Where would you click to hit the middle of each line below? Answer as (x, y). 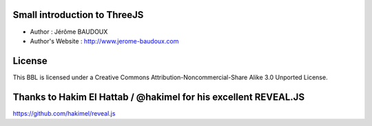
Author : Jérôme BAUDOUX (69, 32)
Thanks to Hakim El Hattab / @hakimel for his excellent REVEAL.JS (159, 97)
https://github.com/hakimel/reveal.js (64, 113)
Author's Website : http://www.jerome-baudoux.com (104, 41)
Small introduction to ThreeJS (78, 15)
